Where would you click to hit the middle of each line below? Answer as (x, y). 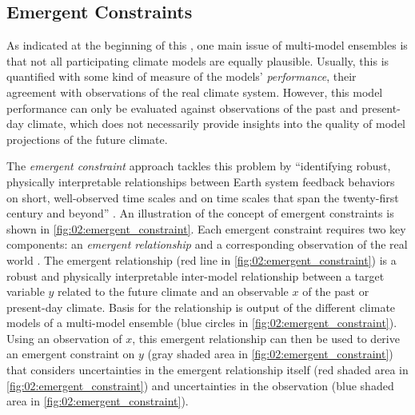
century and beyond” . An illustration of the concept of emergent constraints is (200, 213)
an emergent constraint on (71, 354)
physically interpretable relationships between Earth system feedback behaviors (201, 181)
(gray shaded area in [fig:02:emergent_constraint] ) (270, 354)
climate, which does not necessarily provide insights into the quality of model (217, 124)
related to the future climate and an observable (173, 291)
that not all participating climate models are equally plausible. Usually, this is (198, 60)
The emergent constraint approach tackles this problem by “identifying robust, (199, 166)
